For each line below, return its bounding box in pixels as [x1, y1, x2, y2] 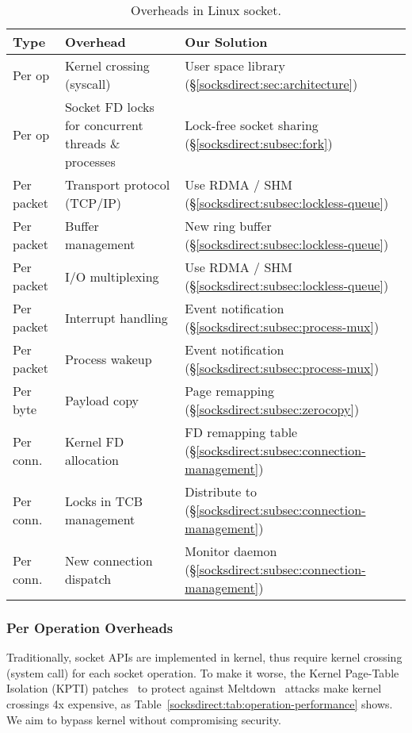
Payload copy [64, 390, 139, 409]
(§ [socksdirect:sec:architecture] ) [185, 75, 358, 93]
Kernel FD [64, 432, 124, 451]
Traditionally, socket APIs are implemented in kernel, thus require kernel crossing [6, 649, 402, 666]
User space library [185, 56, 285, 75]
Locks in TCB [64, 491, 143, 510]
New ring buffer [185, 217, 272, 235]
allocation [64, 450, 119, 469]
